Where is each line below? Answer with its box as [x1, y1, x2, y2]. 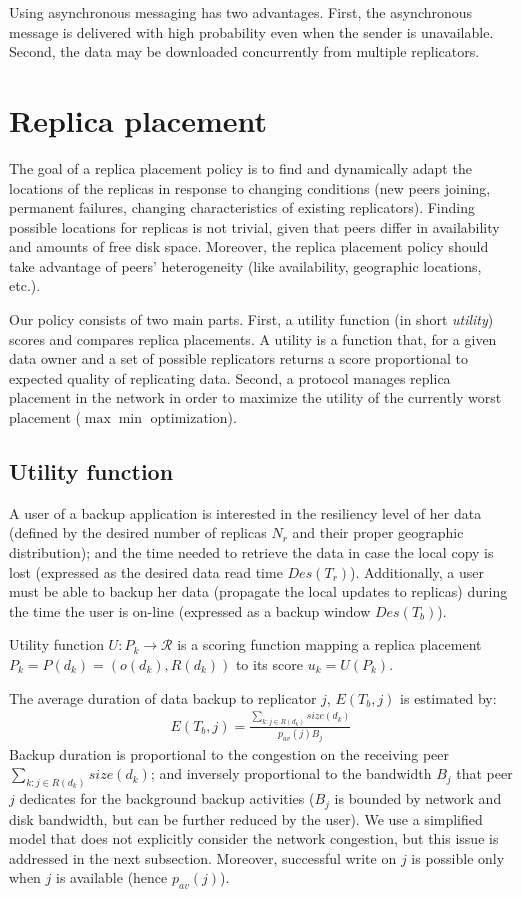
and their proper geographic [292, 522, 464, 543]
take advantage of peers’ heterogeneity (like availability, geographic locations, [9, 255, 482, 276]
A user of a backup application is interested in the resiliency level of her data [9, 502, 482, 523]
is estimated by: [400, 687, 497, 708]
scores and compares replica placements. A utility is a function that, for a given [9, 328, 497, 349]
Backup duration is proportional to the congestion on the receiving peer [9, 743, 450, 764]
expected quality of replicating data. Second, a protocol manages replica [9, 367, 451, 388]
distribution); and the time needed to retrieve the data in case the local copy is [9, 542, 494, 563]
